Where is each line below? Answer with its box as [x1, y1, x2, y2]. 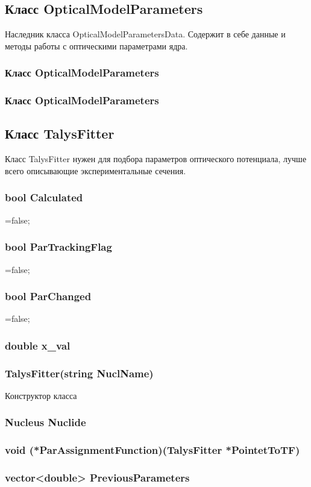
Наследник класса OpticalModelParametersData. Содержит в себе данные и [5, 28, 286, 40]
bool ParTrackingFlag [5, 239, 112, 254]
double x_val [5, 338, 71, 353]
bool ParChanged [5, 289, 92, 304]
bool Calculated [5, 190, 83, 205]
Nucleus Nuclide [5, 415, 86, 430]
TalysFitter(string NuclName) [5, 365, 154, 380]
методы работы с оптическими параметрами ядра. [5, 39, 188, 52]
